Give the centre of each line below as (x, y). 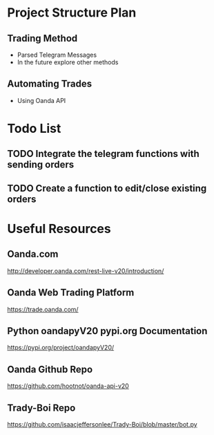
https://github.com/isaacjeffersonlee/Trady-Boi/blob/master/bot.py (103, 425)
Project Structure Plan (72, 13)
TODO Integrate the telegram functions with (104, 154)
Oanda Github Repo (50, 369)
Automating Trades (49, 84)
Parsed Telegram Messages (57, 55)
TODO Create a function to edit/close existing (107, 188)
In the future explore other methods (68, 62)
